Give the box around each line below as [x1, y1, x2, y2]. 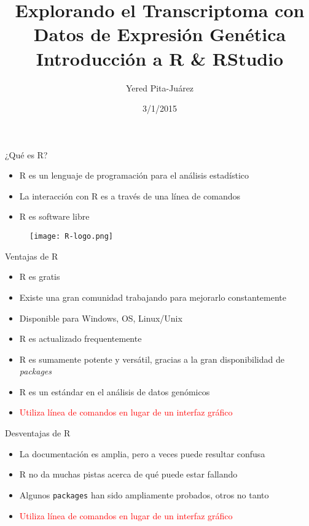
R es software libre [19, 210, 90, 223]
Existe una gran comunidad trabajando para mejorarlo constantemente [19, 290, 286, 303]
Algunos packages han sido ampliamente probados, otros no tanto [19, 488, 269, 501]
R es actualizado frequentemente [19, 332, 142, 345]
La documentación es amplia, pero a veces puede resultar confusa [19, 447, 265, 460]
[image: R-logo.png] [29, 232, 114, 241]
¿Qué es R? [5, 148, 48, 161]
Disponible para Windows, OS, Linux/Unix [19, 311, 182, 324]
